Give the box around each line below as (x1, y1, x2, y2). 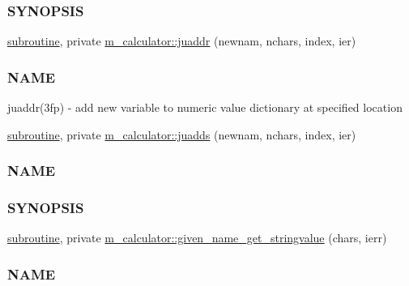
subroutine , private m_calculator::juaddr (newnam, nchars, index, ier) (7, 32, 356, 49)
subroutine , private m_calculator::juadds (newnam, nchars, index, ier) (7, 126, 356, 143)
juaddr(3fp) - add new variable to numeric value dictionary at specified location (7, 99, 403, 116)
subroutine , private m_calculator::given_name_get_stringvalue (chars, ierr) (7, 229, 387, 246)
